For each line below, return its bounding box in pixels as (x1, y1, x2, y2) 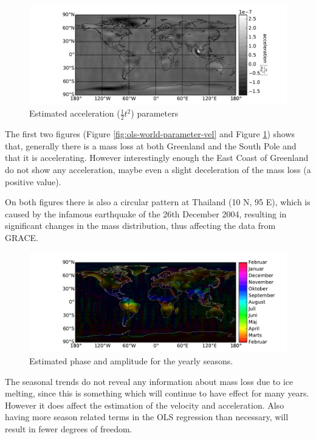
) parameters (131, 107, 179, 120)
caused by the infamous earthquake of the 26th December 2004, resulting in (5, 207, 287, 220)
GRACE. (5, 231, 38, 243)
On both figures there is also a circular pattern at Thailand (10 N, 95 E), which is (5, 196, 311, 208)
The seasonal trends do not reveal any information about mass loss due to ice (5, 375, 294, 387)
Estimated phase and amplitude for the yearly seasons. (29, 354, 233, 367)
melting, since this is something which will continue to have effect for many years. (5, 387, 309, 400)
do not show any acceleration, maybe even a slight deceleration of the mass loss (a (5, 163, 311, 175)
